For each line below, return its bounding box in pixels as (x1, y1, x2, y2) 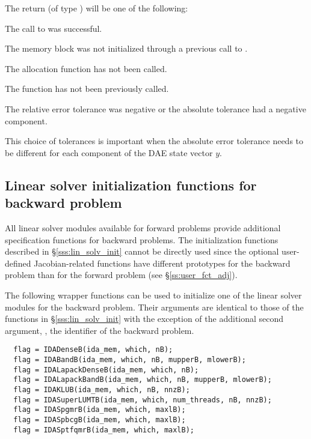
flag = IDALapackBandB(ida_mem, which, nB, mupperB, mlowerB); (13, 375, 272, 384)
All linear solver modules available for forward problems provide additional (5, 221, 281, 234)
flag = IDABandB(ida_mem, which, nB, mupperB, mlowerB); (13, 355, 246, 364)
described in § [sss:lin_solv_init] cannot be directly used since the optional (5, 245, 279, 258)
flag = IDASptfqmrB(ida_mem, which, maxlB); (13, 425, 194, 434)
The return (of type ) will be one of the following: (5, 2, 188, 14)
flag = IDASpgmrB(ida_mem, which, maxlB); (13, 405, 186, 414)
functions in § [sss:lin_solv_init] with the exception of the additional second (5, 312, 284, 325)
